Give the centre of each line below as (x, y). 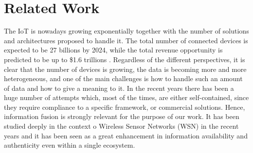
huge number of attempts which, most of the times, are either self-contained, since (126, 97)
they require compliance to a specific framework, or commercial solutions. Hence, (125, 107)
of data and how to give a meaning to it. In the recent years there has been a (119, 88)
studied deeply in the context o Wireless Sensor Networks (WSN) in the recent (121, 126)
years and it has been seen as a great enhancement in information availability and (126, 135)
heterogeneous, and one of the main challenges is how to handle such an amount (123, 78)
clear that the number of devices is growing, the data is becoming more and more (125, 69)
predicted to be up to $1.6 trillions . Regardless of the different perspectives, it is (125, 59)
